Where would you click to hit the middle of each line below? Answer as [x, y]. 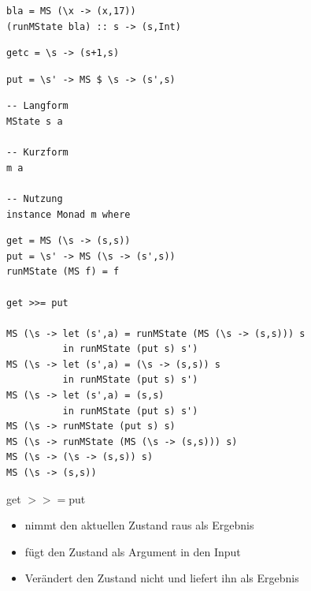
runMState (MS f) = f [63, 272]
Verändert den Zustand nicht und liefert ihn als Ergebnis [162, 578]
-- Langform [37, 106]
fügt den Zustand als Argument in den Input [133, 551]
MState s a [35, 121]
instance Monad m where [68, 214]
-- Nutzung [35, 198]
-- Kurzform [37, 153]
